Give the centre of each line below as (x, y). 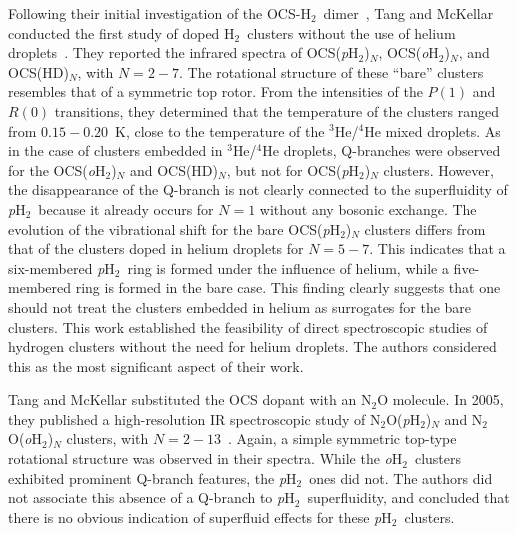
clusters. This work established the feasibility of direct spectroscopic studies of (248, 326)
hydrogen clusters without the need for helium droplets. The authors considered (252, 346)
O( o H (25, 438)
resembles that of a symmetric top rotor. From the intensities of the (215, 91)
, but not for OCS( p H (293, 169)
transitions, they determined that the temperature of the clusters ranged (277, 110)
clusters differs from (425, 228)
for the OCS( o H (57, 169)
